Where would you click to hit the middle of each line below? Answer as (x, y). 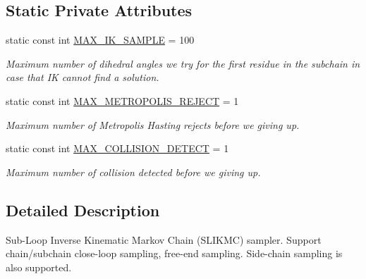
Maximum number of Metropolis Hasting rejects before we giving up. (153, 124)
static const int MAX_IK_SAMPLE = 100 (100, 40)
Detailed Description (83, 210)
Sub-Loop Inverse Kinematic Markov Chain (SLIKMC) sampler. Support (164, 239)
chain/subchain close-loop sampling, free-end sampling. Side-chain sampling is (174, 253)
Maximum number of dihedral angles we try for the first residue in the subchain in (183, 63)
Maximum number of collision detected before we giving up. (133, 172)
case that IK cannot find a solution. (83, 77)
